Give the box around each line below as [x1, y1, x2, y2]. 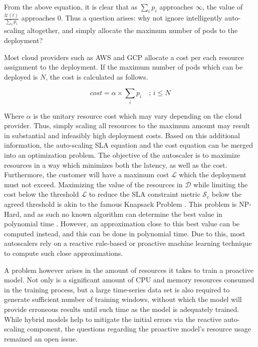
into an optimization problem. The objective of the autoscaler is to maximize [4, 150, 240, 160]
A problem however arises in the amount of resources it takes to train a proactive [4, 264, 253, 275]
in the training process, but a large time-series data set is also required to [4, 284, 230, 294]
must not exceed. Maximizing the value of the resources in [4, 179, 183, 189]
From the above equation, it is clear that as [4, 2, 138, 12]
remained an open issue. [4, 333, 78, 343]
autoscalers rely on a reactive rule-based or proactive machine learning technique [4, 238, 252, 248]
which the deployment [179, 169, 246, 180]
